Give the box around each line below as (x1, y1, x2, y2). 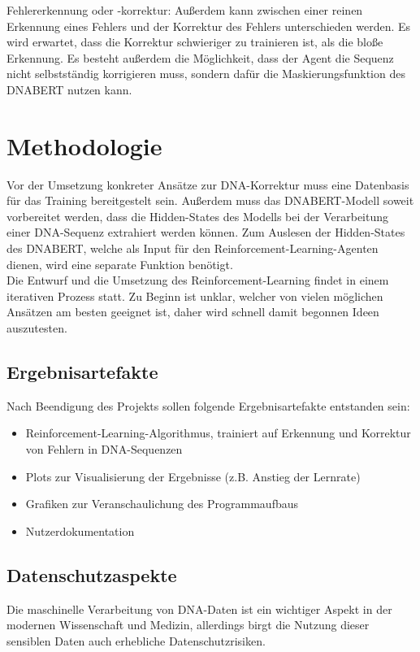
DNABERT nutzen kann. (6, 80, 132, 98)
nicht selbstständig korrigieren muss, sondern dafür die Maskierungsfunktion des (6, 65, 405, 82)
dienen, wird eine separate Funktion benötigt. (6, 255, 233, 272)
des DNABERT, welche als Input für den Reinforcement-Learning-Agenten (6, 240, 379, 257)
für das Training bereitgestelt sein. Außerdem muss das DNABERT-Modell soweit (6, 192, 414, 209)
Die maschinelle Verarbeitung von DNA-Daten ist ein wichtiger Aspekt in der (6, 600, 392, 617)
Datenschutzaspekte (6, 562, 177, 587)
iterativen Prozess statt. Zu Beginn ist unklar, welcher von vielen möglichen (6, 287, 383, 304)
